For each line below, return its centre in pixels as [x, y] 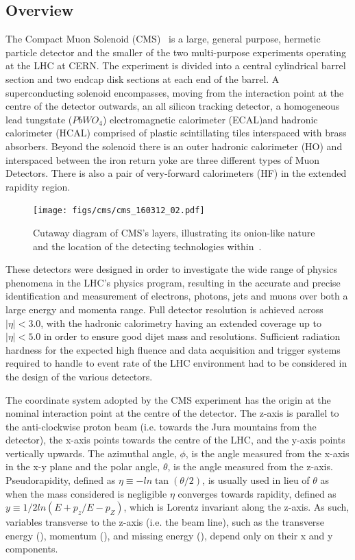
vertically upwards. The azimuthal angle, [91, 453]
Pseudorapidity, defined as [61, 480]
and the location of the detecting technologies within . [147, 246]
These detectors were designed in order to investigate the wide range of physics [171, 269]
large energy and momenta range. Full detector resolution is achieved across [164, 309]
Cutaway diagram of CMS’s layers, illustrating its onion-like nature [174, 232]
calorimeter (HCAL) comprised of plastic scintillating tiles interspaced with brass [176, 133]
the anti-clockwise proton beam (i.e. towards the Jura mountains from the [161, 426]
